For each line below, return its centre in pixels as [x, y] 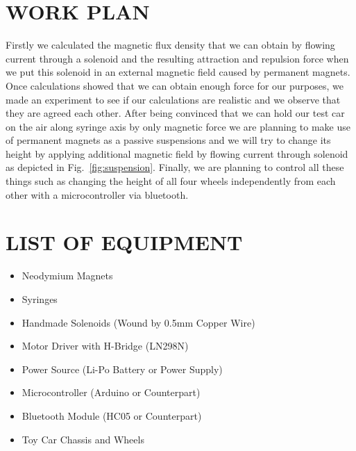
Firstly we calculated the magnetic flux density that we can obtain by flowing [170, 45]
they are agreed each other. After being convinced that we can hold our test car [175, 113]
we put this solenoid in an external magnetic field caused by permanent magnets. [178, 72]
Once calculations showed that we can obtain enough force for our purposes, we [175, 85]
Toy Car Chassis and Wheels [83, 439]
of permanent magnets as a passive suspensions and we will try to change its [168, 140]
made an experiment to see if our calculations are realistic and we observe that [173, 99]
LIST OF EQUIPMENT [124, 242]
